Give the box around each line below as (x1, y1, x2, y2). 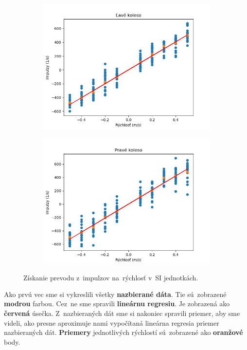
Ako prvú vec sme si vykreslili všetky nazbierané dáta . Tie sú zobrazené (4, 289, 227, 299)
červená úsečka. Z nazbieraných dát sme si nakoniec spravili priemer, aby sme (4, 308, 240, 318)
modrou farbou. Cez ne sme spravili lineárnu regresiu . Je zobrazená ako (4, 298, 230, 309)
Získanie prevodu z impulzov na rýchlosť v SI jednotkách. (23, 273, 198, 283)
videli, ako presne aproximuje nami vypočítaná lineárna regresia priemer (4, 317, 219, 328)
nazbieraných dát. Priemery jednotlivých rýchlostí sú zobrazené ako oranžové (4, 327, 243, 337)
